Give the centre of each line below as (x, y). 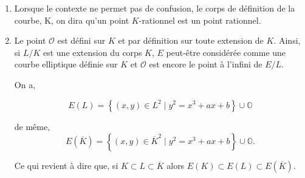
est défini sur (81, 40)
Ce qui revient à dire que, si (66, 166)
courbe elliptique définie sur (66, 64)
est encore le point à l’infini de (206, 64)
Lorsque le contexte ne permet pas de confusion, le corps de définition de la (155, 8)
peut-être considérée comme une (226, 52)
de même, (32, 126)
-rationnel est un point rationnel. (200, 20)
